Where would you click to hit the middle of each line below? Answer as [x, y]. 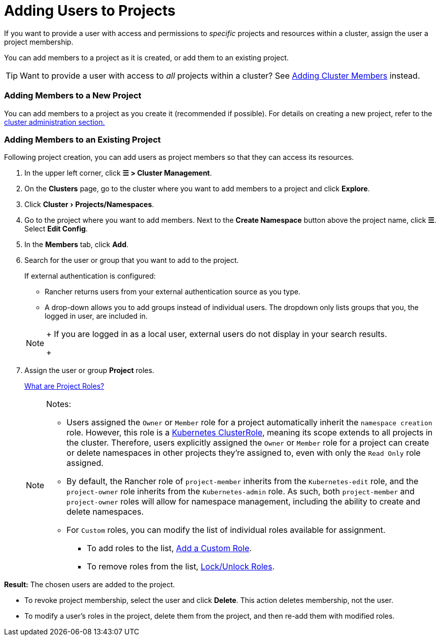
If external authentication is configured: [90, 276]
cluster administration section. [55, 122]
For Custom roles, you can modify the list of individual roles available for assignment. [226, 530]
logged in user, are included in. [96, 316]
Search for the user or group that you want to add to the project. [132, 260]
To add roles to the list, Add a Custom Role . [169, 548]
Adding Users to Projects [90, 11]
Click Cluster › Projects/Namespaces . [89, 205]
